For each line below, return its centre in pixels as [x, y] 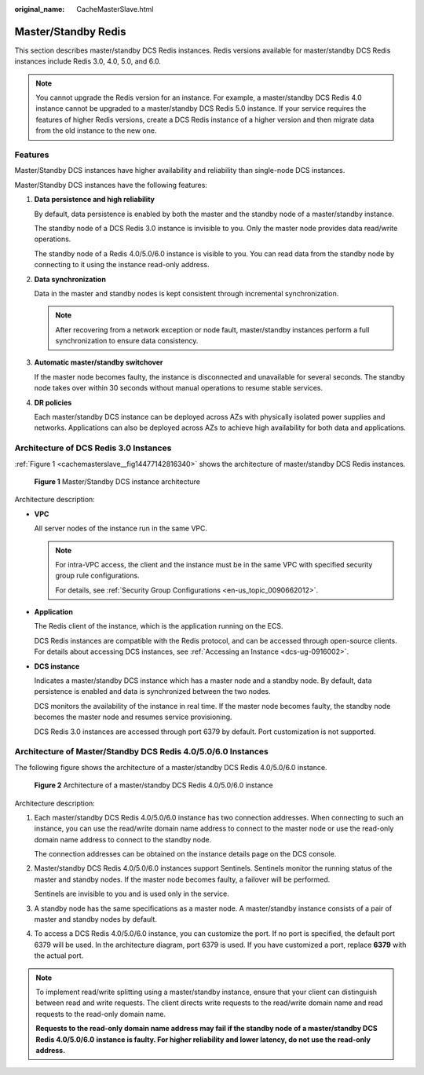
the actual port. [59, 956]
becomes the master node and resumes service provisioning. [133, 717]
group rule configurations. [98, 576]
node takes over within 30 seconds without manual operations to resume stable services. [179, 388]
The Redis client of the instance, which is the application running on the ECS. [159, 626]
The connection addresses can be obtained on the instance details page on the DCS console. [185, 854]
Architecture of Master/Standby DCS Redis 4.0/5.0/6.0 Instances [141, 752]
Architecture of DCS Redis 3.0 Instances [93, 448]
